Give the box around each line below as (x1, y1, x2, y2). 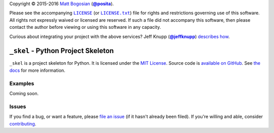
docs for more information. (9, 67, 65, 73)
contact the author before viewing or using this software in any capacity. (9, 24, 161, 30)
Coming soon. (9, 91, 39, 96)
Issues (9, 103, 26, 110)
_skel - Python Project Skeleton (9, 47, 114, 55)
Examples (9, 80, 35, 87)
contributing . (9, 120, 37, 126)
